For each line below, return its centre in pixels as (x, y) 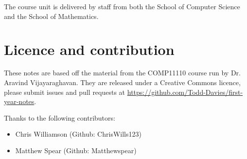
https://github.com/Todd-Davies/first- (185, 92)
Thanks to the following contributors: (60, 117)
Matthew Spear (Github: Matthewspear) (76, 150)
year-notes (19, 101)
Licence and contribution (89, 49)
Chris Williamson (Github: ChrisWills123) (78, 134)
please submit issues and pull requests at (65, 92)
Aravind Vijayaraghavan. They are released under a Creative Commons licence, (122, 82)
